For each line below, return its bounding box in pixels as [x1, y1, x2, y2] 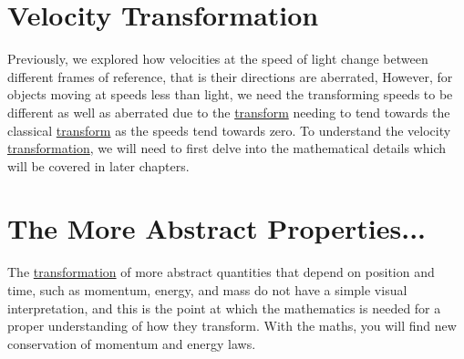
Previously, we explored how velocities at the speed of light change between [7, 49, 428, 68]
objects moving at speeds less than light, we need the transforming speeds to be [7, 85, 453, 104]
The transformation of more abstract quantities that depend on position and [7, 262, 435, 282]
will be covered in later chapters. [7, 156, 190, 175]
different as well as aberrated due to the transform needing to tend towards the [7, 102, 450, 121]
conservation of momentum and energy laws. [7, 333, 256, 353]
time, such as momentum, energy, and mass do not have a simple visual [7, 281, 407, 299]
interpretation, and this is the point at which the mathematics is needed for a [7, 298, 441, 317]
